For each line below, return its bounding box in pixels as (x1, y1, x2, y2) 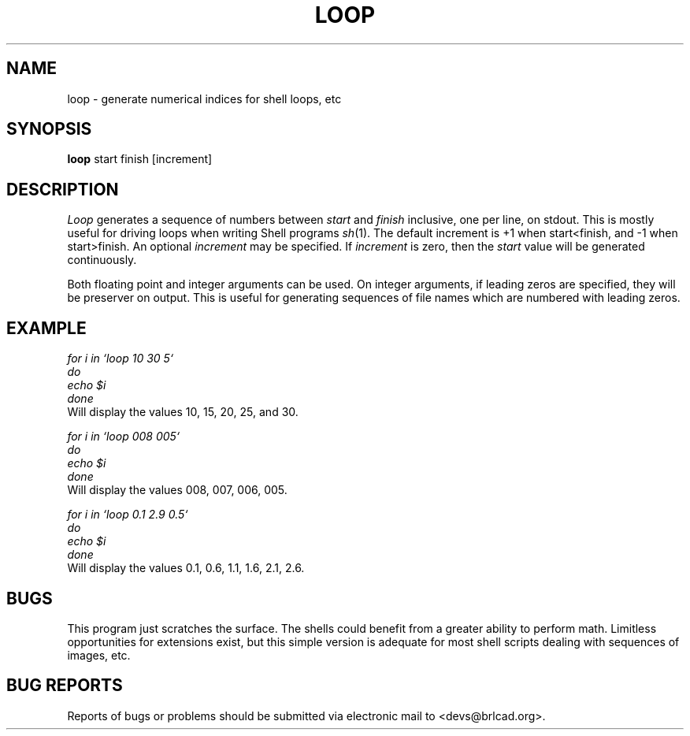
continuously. (67, 253, 137, 267)
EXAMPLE (6, 318, 87, 338)
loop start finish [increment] (67, 152, 213, 166)
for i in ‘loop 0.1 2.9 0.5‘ (67, 507, 188, 522)
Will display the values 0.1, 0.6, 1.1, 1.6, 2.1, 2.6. (67, 561, 305, 575)
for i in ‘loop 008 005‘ (67, 429, 180, 444)
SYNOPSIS (6, 119, 92, 139)
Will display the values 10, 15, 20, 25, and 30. (67, 405, 299, 419)
